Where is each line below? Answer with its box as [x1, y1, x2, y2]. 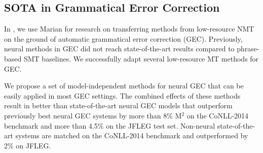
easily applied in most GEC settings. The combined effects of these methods [4, 90, 241, 101]
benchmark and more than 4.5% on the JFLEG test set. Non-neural [4, 120, 215, 131]
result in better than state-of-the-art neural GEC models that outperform [4, 100, 233, 111]
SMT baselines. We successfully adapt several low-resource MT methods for [23, 53, 259, 64]
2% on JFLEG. [4, 140, 51, 150]
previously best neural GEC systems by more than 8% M [4, 110, 182, 120]
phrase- [237, 43, 259, 54]
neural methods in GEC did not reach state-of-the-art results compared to [4, 43, 235, 54]
